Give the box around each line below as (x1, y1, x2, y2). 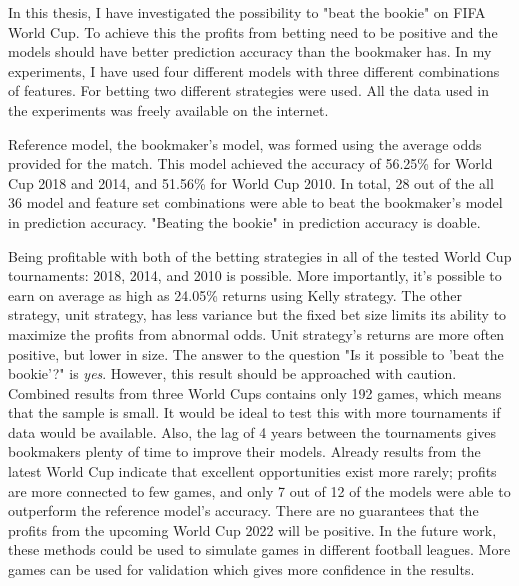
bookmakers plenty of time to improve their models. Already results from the (8, 441, 481, 462)
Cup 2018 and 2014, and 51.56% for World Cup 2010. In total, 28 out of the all (8, 172, 494, 193)
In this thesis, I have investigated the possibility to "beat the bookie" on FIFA (8, 2, 486, 22)
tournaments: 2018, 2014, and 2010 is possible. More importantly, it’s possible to (8, 265, 502, 286)
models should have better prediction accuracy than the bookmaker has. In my (8, 41, 492, 62)
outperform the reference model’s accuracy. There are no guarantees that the (8, 500, 479, 521)
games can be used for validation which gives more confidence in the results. (8, 559, 475, 580)
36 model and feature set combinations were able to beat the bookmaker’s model (8, 192, 503, 213)
